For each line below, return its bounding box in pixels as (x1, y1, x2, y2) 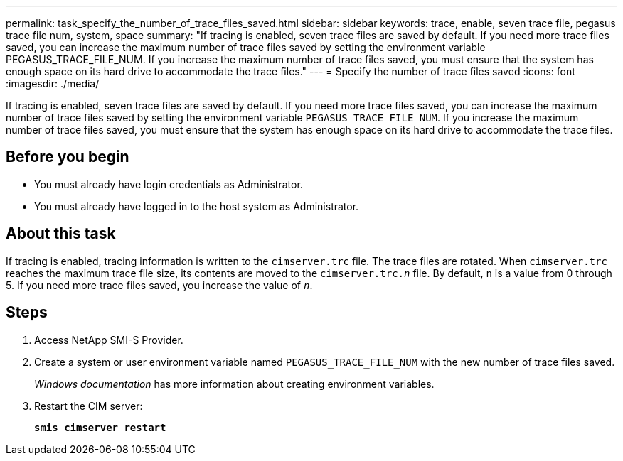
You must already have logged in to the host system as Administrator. (34, 200, 359, 212)
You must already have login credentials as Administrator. (34, 178, 303, 190)
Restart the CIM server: (34, 399, 143, 412)
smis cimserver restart (34, 421, 166, 433)
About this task (6, 224, 116, 243)
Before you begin (6, 148, 129, 166)
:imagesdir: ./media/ (6, 77, 100, 90)
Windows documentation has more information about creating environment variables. (34, 377, 435, 390)
